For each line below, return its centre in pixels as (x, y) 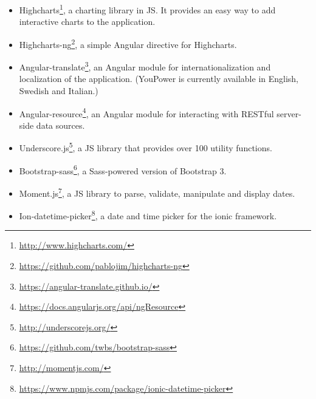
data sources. (60, 125)
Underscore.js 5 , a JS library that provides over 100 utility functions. (146, 147)
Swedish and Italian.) (59, 90)
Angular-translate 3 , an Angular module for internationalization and (145, 66)
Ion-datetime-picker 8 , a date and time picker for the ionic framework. (148, 215)
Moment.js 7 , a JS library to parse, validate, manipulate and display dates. (157, 192)
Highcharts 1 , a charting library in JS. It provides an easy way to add (147, 9)
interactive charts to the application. (87, 22)
